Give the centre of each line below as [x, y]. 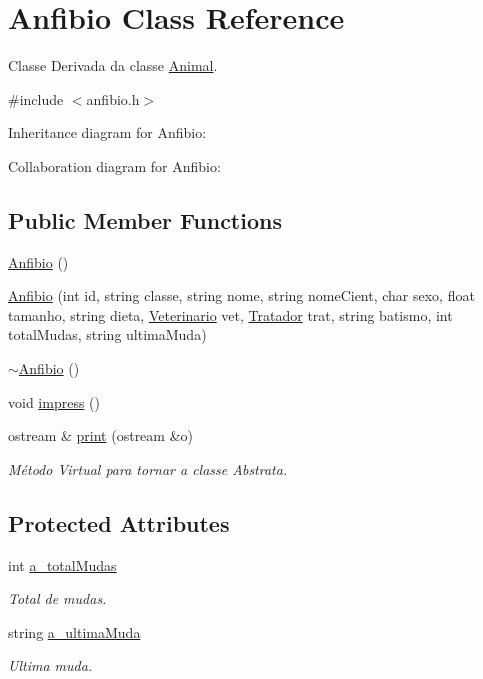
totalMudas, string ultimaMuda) [107, 334]
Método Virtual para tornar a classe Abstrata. [148, 468]
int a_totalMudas [62, 564]
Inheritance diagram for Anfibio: [107, 132]
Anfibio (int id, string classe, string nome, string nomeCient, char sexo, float [241, 295]
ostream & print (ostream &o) [100, 435]
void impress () [54, 401]
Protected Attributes [119, 522]
